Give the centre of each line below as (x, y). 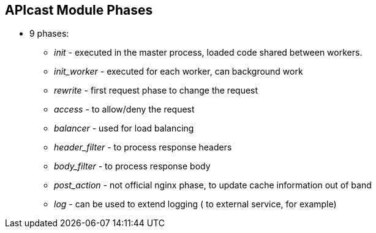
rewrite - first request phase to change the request (156, 91)
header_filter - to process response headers (143, 147)
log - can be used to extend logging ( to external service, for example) (195, 204)
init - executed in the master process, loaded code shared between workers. (208, 53)
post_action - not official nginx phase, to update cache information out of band (213, 185)
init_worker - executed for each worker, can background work (179, 72)
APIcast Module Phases (79, 10)
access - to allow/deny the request (124, 109)
